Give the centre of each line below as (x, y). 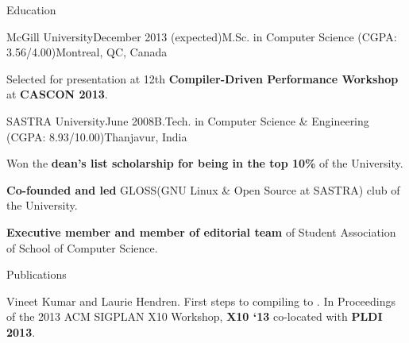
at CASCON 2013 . (57, 94)
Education (31, 10)
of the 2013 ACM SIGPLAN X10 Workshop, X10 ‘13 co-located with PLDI (195, 316)
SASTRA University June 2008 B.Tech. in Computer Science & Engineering (188, 120)
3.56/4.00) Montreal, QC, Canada (87, 52)
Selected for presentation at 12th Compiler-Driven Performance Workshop (203, 78)
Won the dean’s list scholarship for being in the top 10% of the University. (205, 163)
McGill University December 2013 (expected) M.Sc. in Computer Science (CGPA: (202, 36)
